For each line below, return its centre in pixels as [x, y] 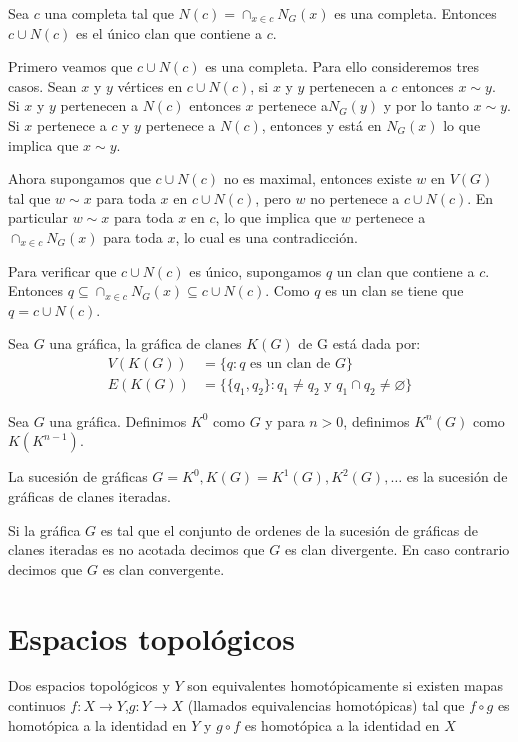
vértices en [150, 85]
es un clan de [290, 363]
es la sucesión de [457, 476]
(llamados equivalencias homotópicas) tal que [326, 705]
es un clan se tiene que [394, 290]
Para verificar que [62, 270]
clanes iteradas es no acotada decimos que [136, 549]
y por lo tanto [426, 105]
